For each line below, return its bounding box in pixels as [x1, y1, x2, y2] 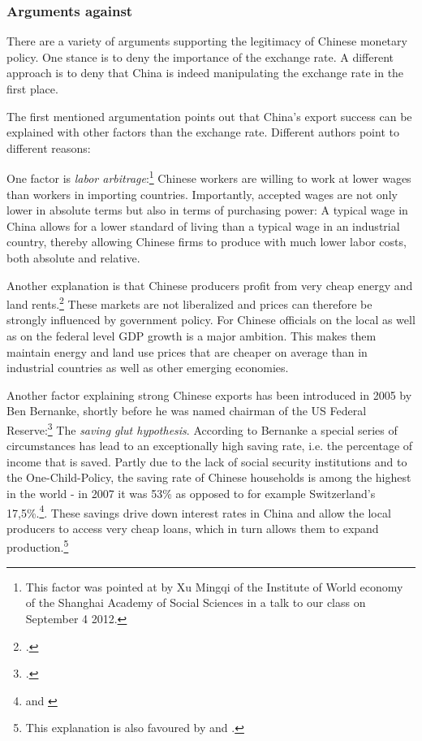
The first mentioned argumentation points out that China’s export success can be [6, 107, 412, 124]
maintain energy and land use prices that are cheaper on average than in [6, 343, 368, 360]
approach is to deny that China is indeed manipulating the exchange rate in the [6, 64, 404, 81]
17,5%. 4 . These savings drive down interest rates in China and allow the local [6, 501, 391, 521]
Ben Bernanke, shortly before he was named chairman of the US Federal [6, 402, 367, 419]
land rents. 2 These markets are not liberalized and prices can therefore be [6, 293, 372, 312]
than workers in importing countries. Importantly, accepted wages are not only [6, 185, 398, 202]
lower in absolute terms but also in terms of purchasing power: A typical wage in [6, 201, 408, 219]
